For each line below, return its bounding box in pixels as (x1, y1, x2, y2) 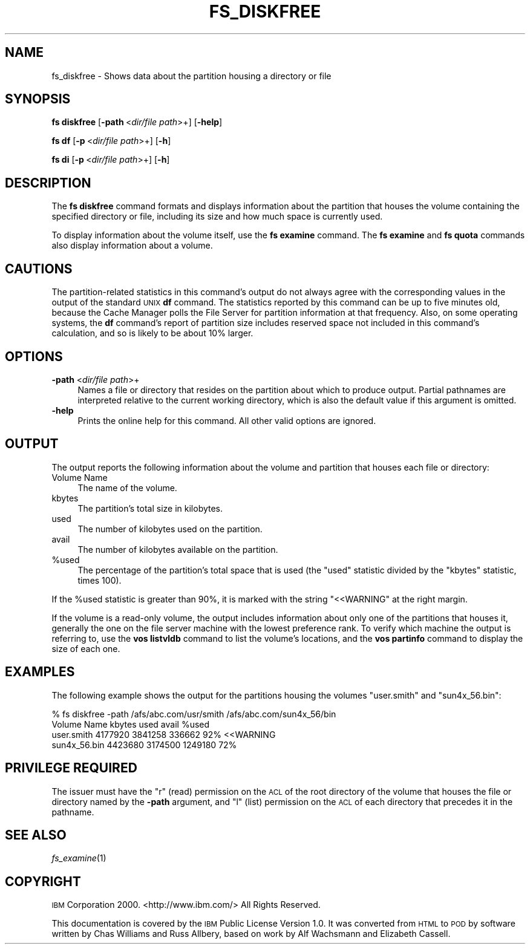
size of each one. (51, 643, 120, 654)
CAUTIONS (5, 261, 73, 276)
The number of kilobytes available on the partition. (77, 544, 278, 555)
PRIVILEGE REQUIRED (5, 760, 137, 776)
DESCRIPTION (5, 175, 91, 191)
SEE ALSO (5, 827, 67, 843)
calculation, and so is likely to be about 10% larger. (51, 328, 254, 339)
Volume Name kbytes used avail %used (51, 719, 210, 729)
